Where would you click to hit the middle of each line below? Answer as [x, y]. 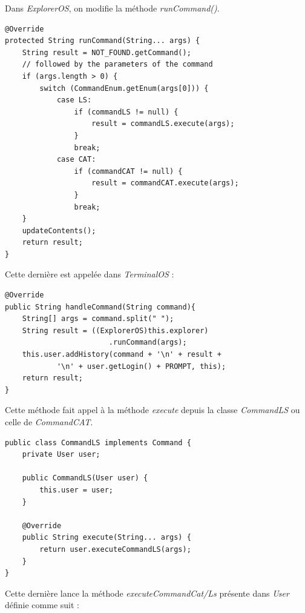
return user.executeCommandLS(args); [115, 549]
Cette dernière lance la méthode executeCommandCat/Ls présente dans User [147, 593]
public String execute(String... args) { [107, 538]
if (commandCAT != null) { [128, 171]
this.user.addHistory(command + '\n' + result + [122, 355]
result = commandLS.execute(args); [163, 124]
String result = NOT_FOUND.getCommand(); [107, 52]
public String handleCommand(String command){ [100, 307]
